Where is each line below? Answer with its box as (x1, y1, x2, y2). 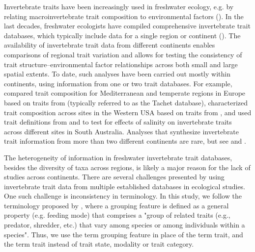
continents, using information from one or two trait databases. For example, (4, 78, 232, 88)
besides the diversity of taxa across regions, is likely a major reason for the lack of (4, 162, 251, 172)
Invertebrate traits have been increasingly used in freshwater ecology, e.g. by (4, 1, 234, 11)
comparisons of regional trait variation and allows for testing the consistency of (4, 49, 242, 59)
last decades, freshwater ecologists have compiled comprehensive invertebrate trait (4, 21, 251, 31)
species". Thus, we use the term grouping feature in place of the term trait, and (4, 229, 243, 239)
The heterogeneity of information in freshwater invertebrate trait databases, (4, 152, 232, 162)
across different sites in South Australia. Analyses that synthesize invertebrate (4, 126, 239, 136)
